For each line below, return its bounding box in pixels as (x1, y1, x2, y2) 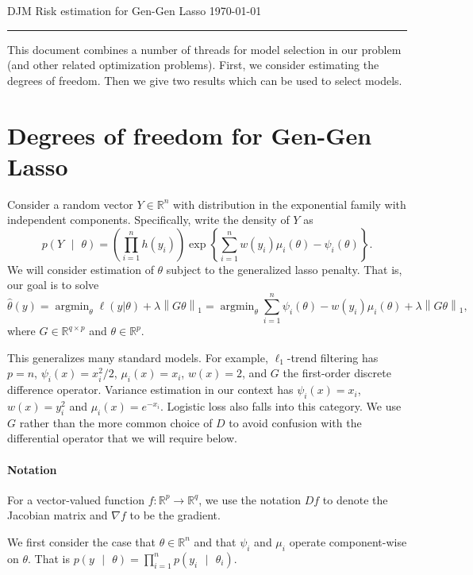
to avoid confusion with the (229, 414, 362, 430)
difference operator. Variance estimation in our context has (7, 381, 294, 398)
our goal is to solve (7, 276, 99, 293)
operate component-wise (289, 533, 407, 550)
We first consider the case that (7, 533, 156, 550)
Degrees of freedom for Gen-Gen (7, 118, 372, 151)
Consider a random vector (7, 195, 133, 212)
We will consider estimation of (7, 260, 154, 277)
